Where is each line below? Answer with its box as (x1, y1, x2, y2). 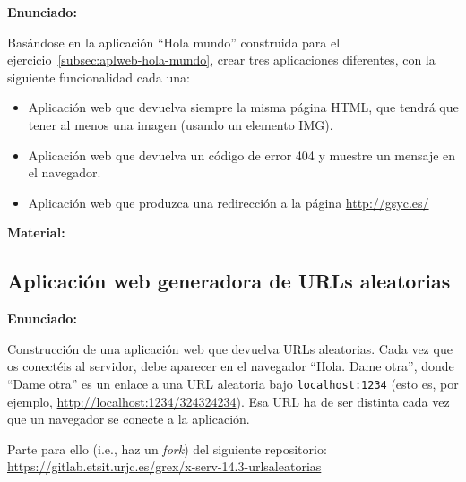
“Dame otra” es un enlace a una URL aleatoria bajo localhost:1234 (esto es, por (7, 374, 459, 392)
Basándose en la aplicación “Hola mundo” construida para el (7, 32, 341, 51)
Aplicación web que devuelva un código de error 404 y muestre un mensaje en (28, 145, 456, 164)
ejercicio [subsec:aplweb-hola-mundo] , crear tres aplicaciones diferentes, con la (7, 50, 436, 69)
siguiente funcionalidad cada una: (7, 67, 190, 86)
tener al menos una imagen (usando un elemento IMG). (28, 115, 333, 133)
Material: (7, 223, 65, 242)
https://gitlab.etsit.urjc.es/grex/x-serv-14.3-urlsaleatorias (7, 457, 322, 476)
